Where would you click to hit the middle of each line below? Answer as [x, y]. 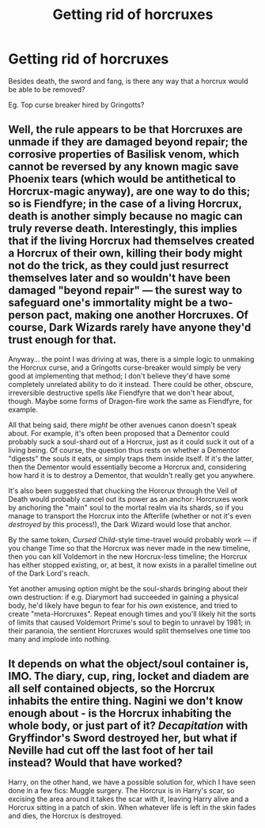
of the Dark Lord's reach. [49, 573]
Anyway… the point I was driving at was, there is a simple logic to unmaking [131, 359]
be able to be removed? [47, 89]
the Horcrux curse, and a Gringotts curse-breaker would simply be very [125, 367]
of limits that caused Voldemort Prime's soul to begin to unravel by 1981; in [129, 622]
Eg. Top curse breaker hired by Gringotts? [76, 104]
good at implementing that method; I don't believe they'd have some [119, 376]
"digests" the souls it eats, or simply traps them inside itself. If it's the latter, [131, 458]
